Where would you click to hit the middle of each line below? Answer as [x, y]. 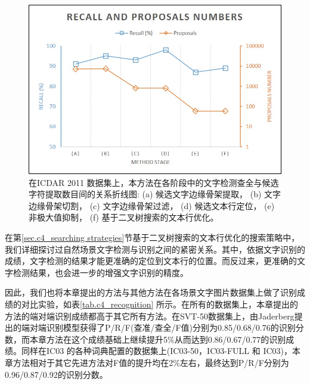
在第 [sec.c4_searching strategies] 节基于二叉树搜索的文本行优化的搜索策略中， [152, 237]
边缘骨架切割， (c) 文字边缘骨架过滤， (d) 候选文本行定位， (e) [152, 205]
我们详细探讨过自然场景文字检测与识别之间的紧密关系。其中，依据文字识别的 [155, 249]
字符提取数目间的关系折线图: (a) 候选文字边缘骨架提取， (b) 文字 [155, 194]
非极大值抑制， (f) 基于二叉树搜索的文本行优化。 [124, 217]
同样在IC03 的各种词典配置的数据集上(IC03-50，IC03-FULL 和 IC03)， [156, 351]
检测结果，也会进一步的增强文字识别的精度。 [100, 272]
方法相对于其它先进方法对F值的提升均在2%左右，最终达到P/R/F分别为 [151, 362]
